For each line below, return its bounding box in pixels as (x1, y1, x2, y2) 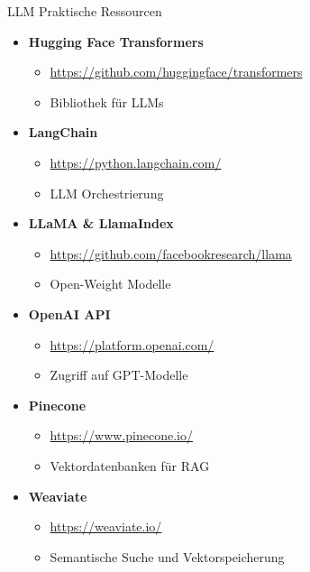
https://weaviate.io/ (50, 517, 162, 536)
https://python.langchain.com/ (50, 152, 222, 171)
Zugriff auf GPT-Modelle (50, 365, 188, 384)
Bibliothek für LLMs (50, 92, 164, 111)
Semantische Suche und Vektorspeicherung (50, 547, 285, 566)
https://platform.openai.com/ (50, 335, 214, 354)
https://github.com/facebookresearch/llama (50, 244, 292, 263)
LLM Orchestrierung (50, 183, 164, 202)
